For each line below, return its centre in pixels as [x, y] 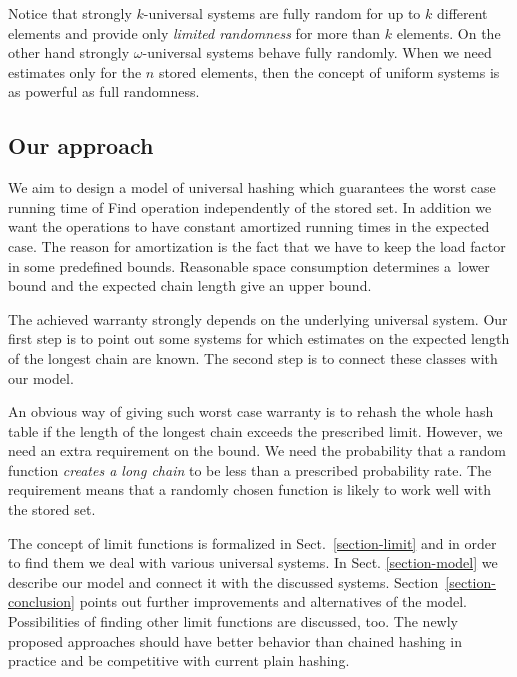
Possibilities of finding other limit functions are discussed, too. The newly [233, 621]
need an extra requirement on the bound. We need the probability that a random [257, 450]
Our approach [81, 145]
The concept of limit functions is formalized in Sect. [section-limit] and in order [252, 542]
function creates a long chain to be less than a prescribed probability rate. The [250, 469]
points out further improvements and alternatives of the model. [273, 601]
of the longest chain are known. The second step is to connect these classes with [253, 357]
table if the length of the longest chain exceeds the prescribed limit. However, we [255, 430]
